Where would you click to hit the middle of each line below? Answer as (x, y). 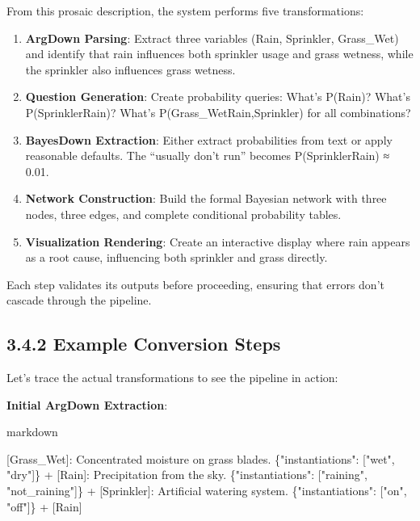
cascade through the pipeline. (79, 300)
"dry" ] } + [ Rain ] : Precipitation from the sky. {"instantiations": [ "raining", (187, 475)
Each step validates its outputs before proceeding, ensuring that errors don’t (195, 284)
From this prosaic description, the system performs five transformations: (185, 11)
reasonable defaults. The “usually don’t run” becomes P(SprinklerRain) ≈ (208, 155)
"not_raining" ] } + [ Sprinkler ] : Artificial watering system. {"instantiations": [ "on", (207, 491)
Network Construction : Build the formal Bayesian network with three (206, 198)
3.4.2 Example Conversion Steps (144, 344)
